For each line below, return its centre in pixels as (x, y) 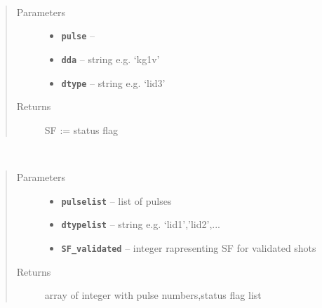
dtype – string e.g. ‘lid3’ (113, 82)
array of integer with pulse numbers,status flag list (153, 295)
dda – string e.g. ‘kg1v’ (110, 59)
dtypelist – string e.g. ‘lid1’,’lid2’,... (141, 224)
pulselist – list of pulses (116, 200)
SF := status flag (81, 129)
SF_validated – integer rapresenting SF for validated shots (189, 247)
